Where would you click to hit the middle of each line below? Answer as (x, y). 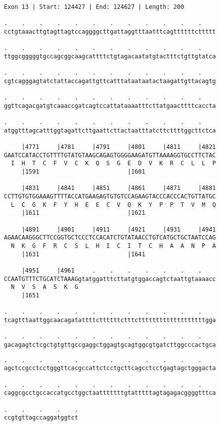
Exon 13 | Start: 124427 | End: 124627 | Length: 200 (94, 7)
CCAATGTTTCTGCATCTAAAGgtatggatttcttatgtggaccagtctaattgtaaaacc (110, 279)
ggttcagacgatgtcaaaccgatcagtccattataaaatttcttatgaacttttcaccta (110, 106)
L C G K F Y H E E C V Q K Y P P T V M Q (113, 205)
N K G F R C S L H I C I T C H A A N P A (113, 246)
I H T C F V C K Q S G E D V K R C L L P (113, 164)
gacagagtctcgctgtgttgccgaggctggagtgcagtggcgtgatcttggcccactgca (110, 345)
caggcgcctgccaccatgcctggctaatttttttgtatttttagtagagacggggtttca (110, 393)
